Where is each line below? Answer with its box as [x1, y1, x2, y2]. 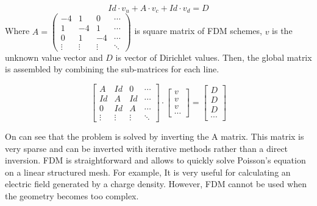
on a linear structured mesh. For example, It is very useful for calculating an [5, 165, 291, 178]
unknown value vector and [5, 50, 103, 63]
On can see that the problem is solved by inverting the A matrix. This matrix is [5, 129, 304, 142]
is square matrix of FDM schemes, [134, 24, 262, 37]
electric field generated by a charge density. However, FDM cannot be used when [5, 177, 307, 190]
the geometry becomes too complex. [5, 189, 139, 202]
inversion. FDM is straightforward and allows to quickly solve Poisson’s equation [5, 154, 306, 167]
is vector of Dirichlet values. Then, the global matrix [115, 50, 312, 63]
